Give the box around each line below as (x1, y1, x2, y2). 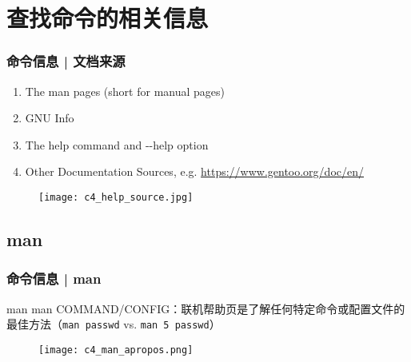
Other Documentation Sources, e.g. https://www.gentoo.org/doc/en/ (25, 163, 365, 180)
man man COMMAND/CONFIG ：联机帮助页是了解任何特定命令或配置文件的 (6, 300, 405, 316)
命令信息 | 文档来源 (6, 51, 126, 71)
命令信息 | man (6, 269, 102, 288)
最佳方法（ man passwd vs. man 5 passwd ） (6, 316, 221, 332)
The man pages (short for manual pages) (25, 82, 225, 99)
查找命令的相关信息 (6, 2, 209, 34)
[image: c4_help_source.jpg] (38, 191, 194, 203)
